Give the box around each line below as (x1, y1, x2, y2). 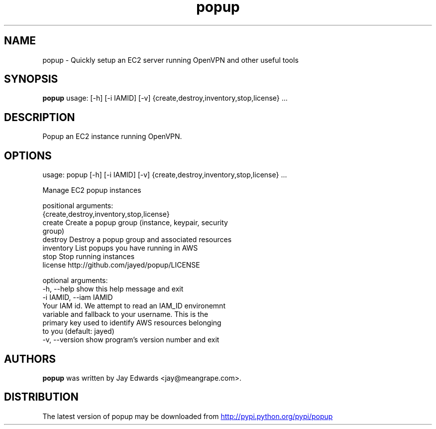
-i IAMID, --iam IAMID (42, 293, 113, 302)
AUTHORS (4, 352, 56, 365)
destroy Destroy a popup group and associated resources (42, 235, 232, 244)
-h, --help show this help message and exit (42, 285, 184, 293)
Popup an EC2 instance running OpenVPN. (42, 132, 182, 141)
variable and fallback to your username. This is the (42, 310, 209, 319)
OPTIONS (4, 149, 52, 162)
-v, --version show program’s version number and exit (42, 335, 219, 344)
